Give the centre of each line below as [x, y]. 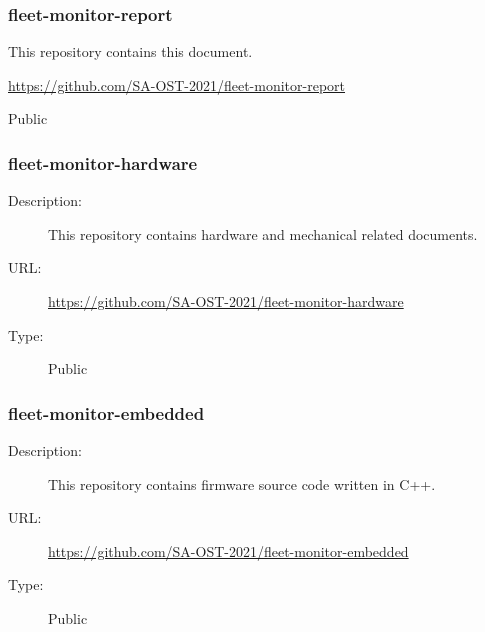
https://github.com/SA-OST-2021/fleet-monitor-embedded [228, 550]
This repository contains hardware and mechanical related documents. [263, 233]
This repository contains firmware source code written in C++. [242, 483]
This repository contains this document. [130, 51]
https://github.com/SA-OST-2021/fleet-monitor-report [177, 84]
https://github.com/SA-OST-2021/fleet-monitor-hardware [226, 301]
